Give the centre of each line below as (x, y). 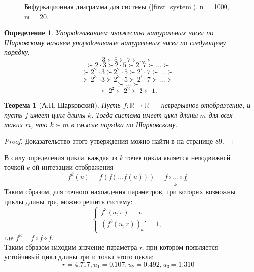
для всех (221, 115)
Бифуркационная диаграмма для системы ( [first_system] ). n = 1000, (127, 6)
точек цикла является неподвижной (178, 157)
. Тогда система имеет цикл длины (144, 115)
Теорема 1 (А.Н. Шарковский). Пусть (63, 105)
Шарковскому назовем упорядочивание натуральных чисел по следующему (115, 42)
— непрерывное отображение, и (201, 105)
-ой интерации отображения (71, 167)
